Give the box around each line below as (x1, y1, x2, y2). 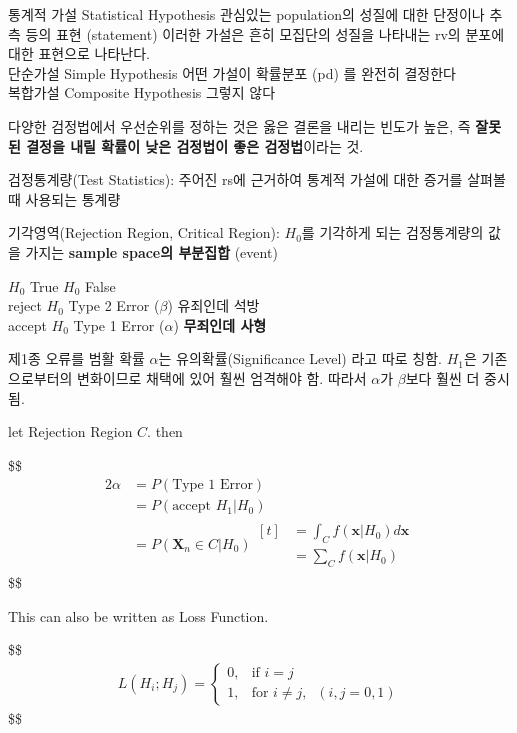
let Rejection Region (8, 421, 133, 442)
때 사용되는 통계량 (8, 188, 121, 209)
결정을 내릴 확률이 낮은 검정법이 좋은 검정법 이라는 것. (26, 135, 364, 156)
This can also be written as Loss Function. (8, 605, 269, 626)
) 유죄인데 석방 (167, 295, 260, 316)
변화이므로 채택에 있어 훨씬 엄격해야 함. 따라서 (77, 367, 367, 388)
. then (147, 421, 183, 442)
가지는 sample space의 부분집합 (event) (25, 241, 278, 262)
